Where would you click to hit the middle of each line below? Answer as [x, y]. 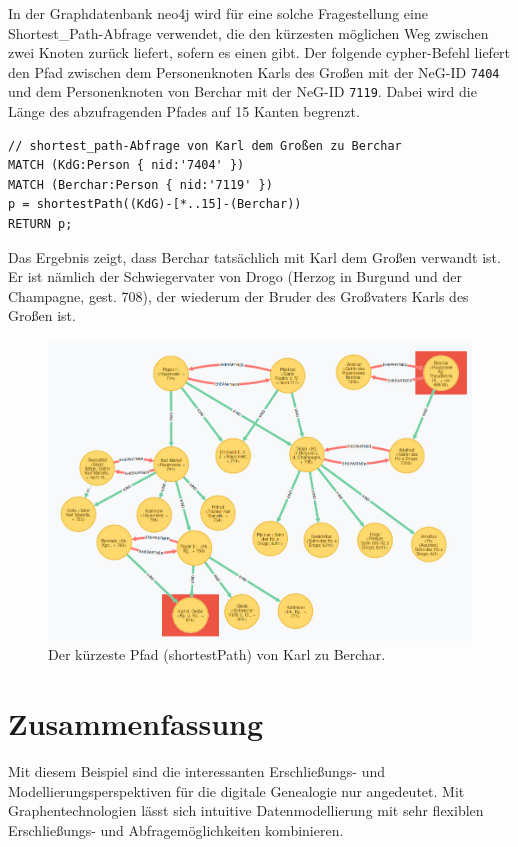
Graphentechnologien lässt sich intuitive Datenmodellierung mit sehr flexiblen [246, 810]
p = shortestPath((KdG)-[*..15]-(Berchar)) [155, 204]
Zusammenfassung [136, 723]
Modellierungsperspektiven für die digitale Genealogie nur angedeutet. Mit [236, 790]
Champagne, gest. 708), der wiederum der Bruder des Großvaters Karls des [238, 295]
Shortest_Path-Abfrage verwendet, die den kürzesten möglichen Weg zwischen [248, 32]
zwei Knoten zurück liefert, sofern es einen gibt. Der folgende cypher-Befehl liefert [259, 52]
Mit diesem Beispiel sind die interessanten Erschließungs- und [197, 771]
